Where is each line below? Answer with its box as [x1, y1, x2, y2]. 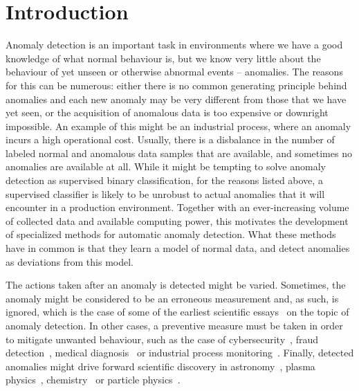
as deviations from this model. [6, 254, 134, 269]
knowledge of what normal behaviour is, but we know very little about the [6, 51, 321, 65]
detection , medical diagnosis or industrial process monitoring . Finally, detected [6, 345, 354, 360]
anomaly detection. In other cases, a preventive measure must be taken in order [6, 318, 343, 332]
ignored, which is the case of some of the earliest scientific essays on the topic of [6, 304, 349, 319]
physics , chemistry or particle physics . [6, 372, 181, 387]
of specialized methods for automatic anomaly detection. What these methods [6, 227, 336, 242]
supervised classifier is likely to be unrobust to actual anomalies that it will [6, 186, 325, 201]
